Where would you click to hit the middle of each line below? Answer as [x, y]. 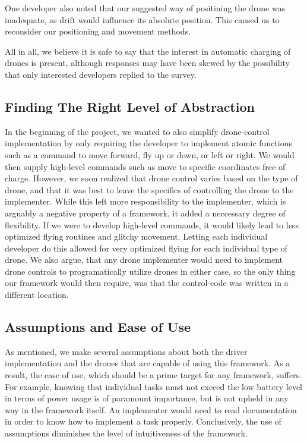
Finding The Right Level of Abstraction [130, 106]
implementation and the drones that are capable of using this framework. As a [148, 363]
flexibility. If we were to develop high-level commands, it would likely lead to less [152, 224]
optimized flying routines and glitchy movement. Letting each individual [136, 236]
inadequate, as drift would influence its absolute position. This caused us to [142, 19]
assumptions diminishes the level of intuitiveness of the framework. [126, 433]
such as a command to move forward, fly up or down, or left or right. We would [150, 154]
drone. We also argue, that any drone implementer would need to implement [144, 260]
